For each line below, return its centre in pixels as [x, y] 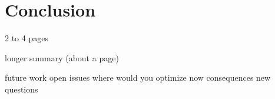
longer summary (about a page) [62, 57]
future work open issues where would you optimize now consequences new [138, 77]
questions [21, 89]
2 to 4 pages [26, 38]
